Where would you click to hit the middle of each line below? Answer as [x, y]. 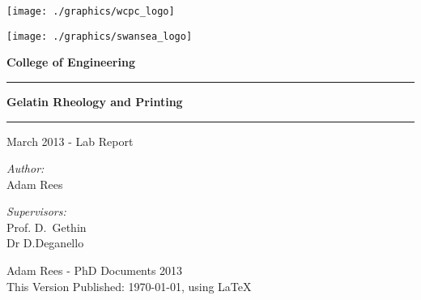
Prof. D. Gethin [47, 227]
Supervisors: [36, 211]
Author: [26, 168]
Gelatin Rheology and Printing [95, 101]
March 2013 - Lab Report [70, 141]
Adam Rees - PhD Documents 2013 [95, 270]
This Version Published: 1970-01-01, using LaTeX [129, 286]
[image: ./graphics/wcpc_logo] [91, 11]
